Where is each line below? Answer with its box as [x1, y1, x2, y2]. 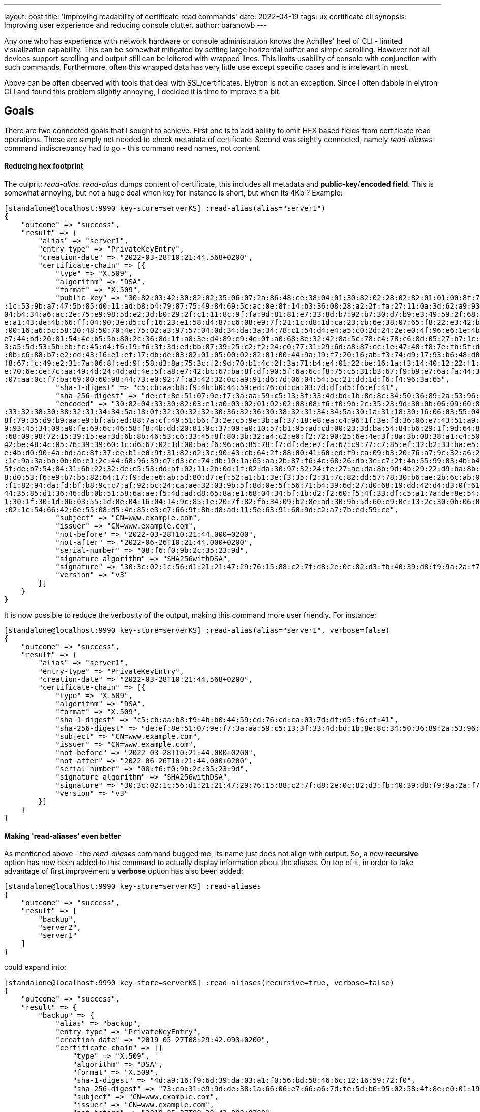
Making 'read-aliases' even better [4, 831, 121, 840]
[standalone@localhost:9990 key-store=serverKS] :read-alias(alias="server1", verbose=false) [4, 626, 390, 635]
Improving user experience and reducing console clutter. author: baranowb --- [4, 21, 267, 30]
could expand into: [4, 963, 66, 972]
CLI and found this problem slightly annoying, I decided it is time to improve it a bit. [4, 87, 281, 96]
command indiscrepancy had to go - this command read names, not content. [4, 143, 261, 152]
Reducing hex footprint [4, 161, 83, 171]
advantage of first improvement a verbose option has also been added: [4, 867, 243, 876]
